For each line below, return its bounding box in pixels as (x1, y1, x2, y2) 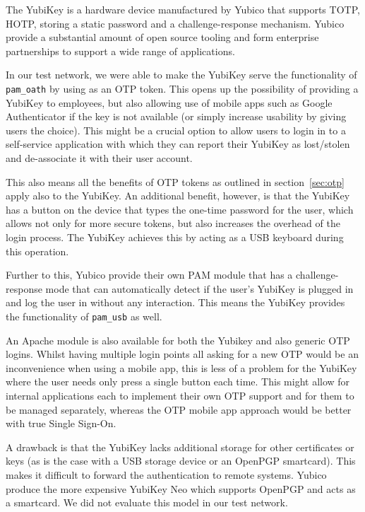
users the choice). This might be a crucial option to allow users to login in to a (6, 122, 346, 137)
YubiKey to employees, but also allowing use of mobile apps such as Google (6, 95, 333, 110)
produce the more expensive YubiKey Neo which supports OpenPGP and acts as (6, 481, 356, 496)
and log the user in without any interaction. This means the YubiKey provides (6, 295, 345, 310)
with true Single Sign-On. (6, 416, 116, 431)
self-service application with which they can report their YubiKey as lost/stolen (6, 136, 350, 151)
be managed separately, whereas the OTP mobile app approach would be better (6, 402, 352, 417)
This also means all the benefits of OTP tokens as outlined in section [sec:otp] (6, 174, 345, 189)
